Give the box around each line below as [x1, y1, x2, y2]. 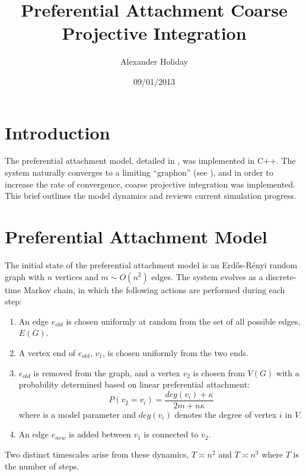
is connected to [144, 428, 199, 440]
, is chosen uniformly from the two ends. [102, 346, 249, 358]
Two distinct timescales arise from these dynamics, [5, 448, 189, 460]
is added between [69, 428, 131, 440]
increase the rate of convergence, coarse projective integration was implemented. [5, 177, 296, 190]
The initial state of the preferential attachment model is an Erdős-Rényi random [5, 258, 298, 271]
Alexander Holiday [120, 55, 188, 68]
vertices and [55, 270, 98, 283]
